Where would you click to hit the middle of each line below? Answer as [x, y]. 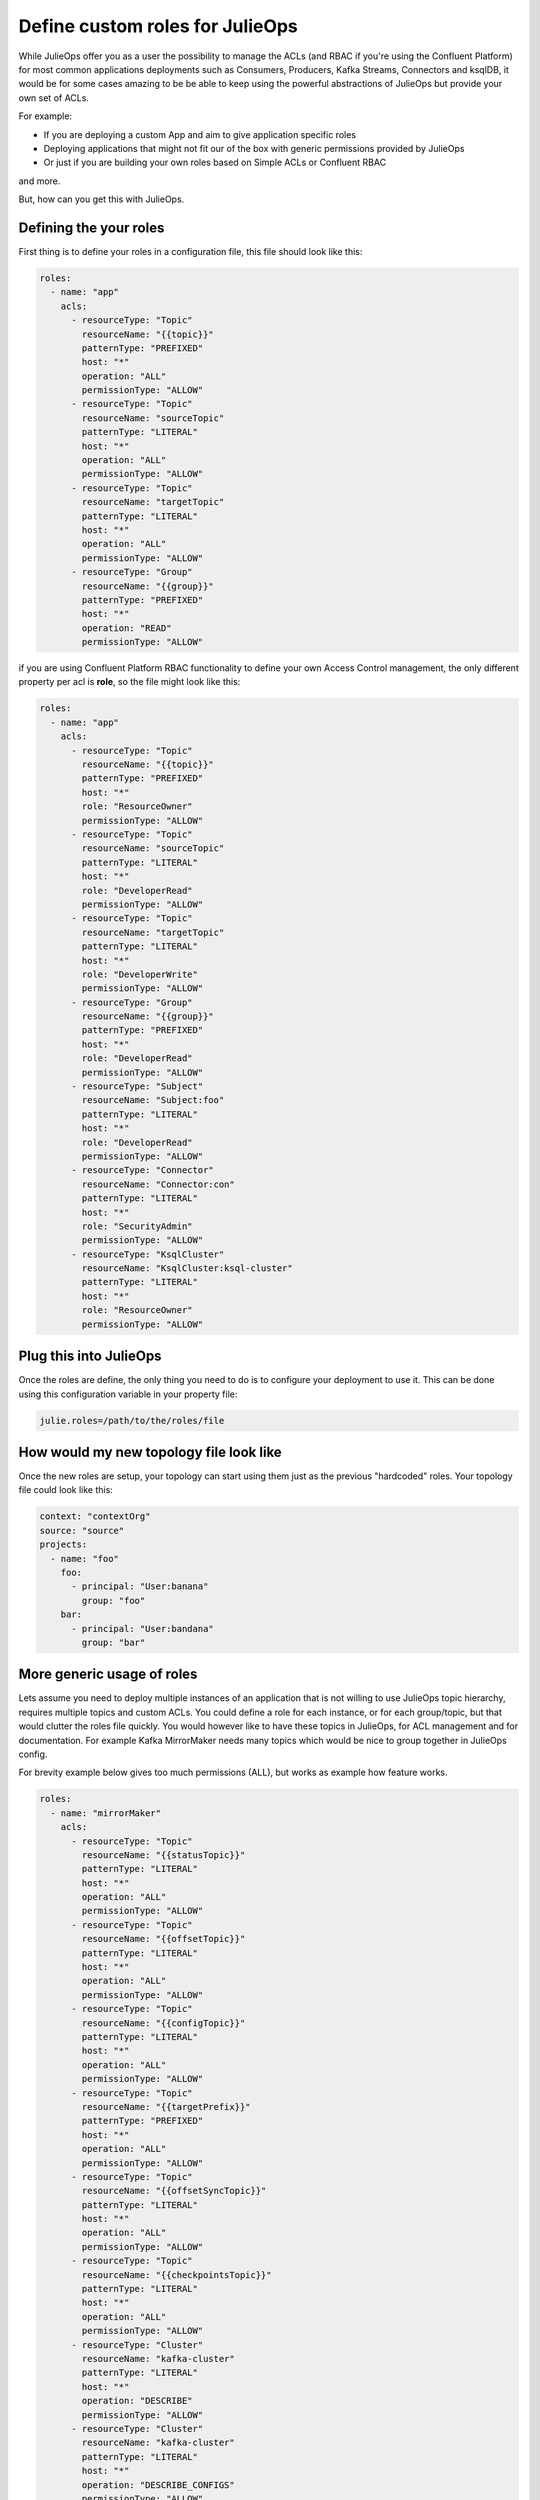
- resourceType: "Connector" [142, 1170]
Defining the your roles [91, 227]
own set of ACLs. [54, 97]
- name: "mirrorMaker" [106, 1813]
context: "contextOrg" [95, 1516]
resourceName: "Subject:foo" [153, 1100]
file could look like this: [66, 1490]
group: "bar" [113, 1642]
